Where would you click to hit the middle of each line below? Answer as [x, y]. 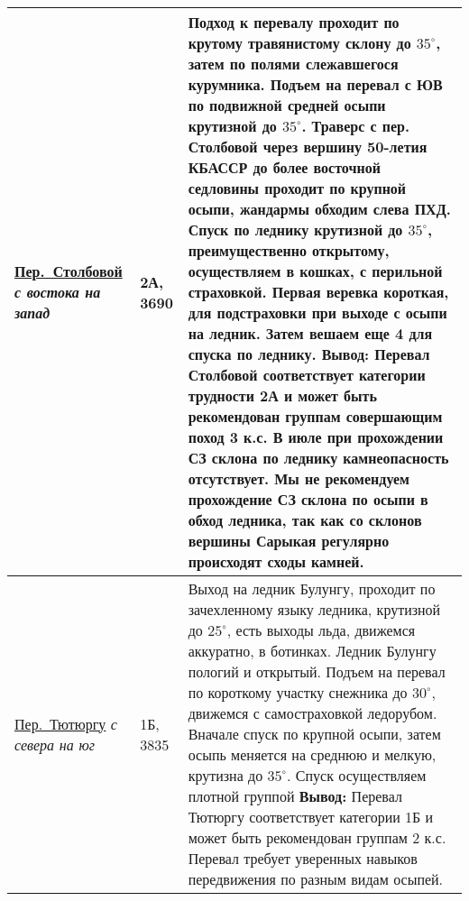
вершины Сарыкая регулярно [289, 541]
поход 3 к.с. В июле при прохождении [316, 437]
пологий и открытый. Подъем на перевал [317, 671]
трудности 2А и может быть [282, 395]
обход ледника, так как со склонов [305, 520]
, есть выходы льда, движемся [321, 630]
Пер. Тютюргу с [66, 723]
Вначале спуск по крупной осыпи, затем [314, 734]
